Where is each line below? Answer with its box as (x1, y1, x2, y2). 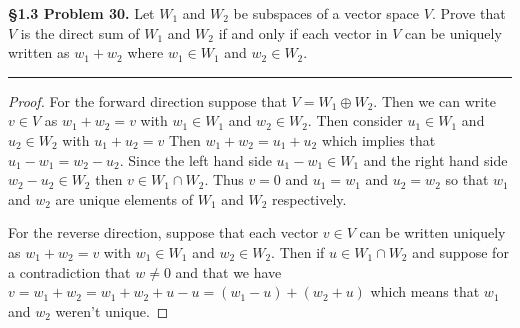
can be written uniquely (359, 222, 506, 243)
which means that (370, 281, 480, 302)
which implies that (321, 129, 436, 150)
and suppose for (412, 241, 509, 262)
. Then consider (307, 110, 403, 131)
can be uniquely (405, 22, 502, 43)
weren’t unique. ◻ (55, 300, 169, 321)
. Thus (204, 169, 244, 190)
